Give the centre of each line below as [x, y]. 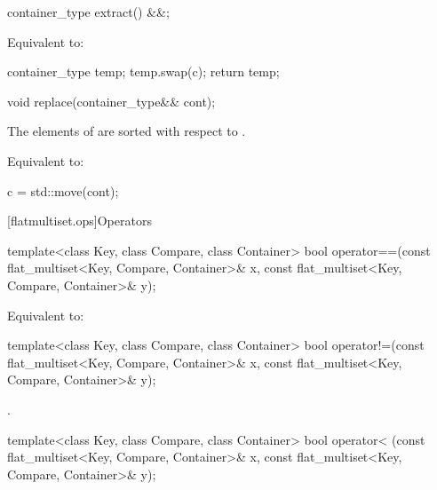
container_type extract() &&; [88, 12]
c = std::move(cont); [63, 190]
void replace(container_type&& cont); [111, 101]
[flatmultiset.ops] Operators [79, 221]
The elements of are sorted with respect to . [127, 131]
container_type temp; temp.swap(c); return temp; [143, 71]
